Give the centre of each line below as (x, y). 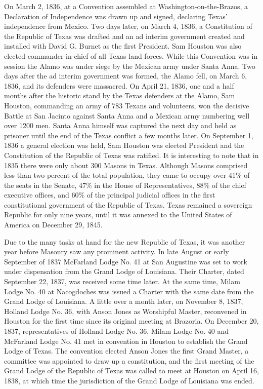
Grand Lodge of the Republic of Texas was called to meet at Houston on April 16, (131, 371)
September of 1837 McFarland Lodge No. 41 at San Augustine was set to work (126, 261)
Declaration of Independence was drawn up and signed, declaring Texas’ (116, 16)
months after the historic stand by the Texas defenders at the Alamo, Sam (120, 95)
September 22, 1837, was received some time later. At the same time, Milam (122, 281)
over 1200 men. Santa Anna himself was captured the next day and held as (120, 125)
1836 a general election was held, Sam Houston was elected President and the (124, 145)
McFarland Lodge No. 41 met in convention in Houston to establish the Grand (126, 341)
